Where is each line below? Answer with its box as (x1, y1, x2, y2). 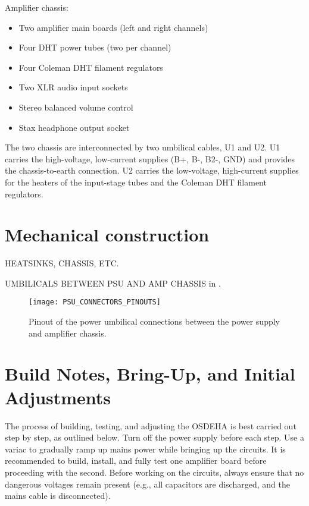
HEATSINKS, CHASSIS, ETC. (5, 257, 119, 269)
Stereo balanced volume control (18, 100, 133, 113)
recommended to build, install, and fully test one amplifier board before (5, 454, 267, 467)
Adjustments (5, 385, 111, 409)
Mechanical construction (5, 222, 210, 247)
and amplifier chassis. (29, 326, 107, 339)
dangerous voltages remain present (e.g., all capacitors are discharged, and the (5, 477, 290, 490)
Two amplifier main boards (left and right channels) (18, 21, 208, 33)
